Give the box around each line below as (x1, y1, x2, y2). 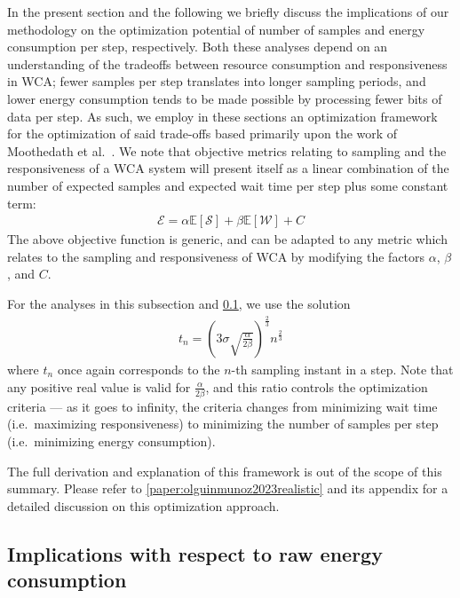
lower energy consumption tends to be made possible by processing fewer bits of (7, 89, 442, 107)
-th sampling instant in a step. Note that (231, 359, 454, 378)
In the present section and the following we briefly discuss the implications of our (7, 3, 449, 20)
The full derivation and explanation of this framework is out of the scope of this (7, 461, 442, 480)
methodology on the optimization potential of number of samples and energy (7, 20, 425, 38)
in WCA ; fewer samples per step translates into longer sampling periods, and (7, 72, 426, 90)
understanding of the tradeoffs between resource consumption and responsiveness (7, 54, 448, 73)
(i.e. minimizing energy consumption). (7, 432, 216, 451)
